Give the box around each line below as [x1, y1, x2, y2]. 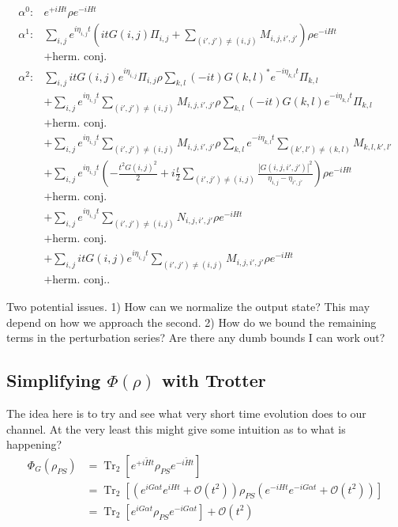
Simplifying [6, 368, 101, 392]
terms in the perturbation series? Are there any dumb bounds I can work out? [6, 329, 385, 346]
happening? [6, 436, 62, 453]
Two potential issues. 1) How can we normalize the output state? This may [6, 298, 370, 314]
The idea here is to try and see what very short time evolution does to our [6, 404, 366, 421]
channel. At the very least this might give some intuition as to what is [6, 420, 346, 437]
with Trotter [162, 368, 266, 392]
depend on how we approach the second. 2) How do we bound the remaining [6, 313, 377, 330]
